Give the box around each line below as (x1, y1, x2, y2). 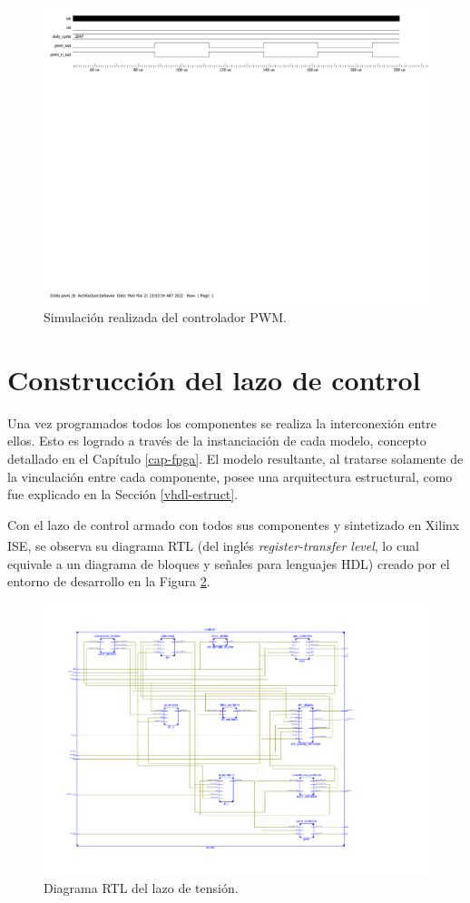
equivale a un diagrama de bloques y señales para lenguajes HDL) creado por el (7, 554, 450, 573)
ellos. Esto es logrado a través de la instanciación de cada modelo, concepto (7, 431, 426, 450)
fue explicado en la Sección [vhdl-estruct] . (7, 485, 239, 504)
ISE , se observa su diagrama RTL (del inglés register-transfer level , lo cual (7, 536, 419, 555)
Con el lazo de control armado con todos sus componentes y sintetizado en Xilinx (7, 515, 460, 534)
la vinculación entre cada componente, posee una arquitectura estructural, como (7, 466, 453, 486)
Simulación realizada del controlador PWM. (44, 308, 287, 327)
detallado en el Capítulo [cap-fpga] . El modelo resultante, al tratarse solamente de (7, 449, 464, 468)
